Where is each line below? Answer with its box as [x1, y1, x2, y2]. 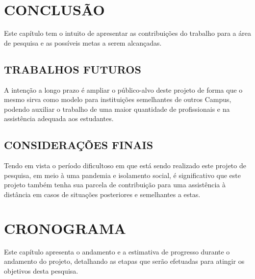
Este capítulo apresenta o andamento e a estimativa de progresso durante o [4, 246, 230, 256]
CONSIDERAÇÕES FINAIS [4, 137, 153, 152]
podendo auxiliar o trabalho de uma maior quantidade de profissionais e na [4, 103, 230, 114]
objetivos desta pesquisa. [4, 265, 78, 276]
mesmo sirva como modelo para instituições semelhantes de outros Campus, [4, 94, 231, 104]
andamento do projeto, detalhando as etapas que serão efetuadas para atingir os [4, 256, 245, 266]
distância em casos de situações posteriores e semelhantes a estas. [4, 189, 201, 199]
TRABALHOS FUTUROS [4, 61, 141, 76]
